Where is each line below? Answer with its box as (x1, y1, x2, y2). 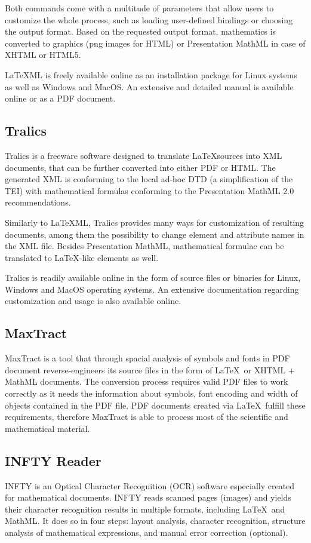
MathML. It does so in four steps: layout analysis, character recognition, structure (5, 514, 306, 527)
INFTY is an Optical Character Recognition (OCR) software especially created (5, 479, 295, 492)
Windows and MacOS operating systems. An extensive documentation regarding (5, 283, 299, 295)
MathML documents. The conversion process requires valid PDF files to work (5, 375, 288, 388)
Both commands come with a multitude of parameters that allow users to (5, 2, 274, 14)
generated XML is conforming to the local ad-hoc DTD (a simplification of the (5, 173, 293, 185)
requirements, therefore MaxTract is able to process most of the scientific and (5, 410, 288, 423)
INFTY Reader (5, 451, 101, 470)
